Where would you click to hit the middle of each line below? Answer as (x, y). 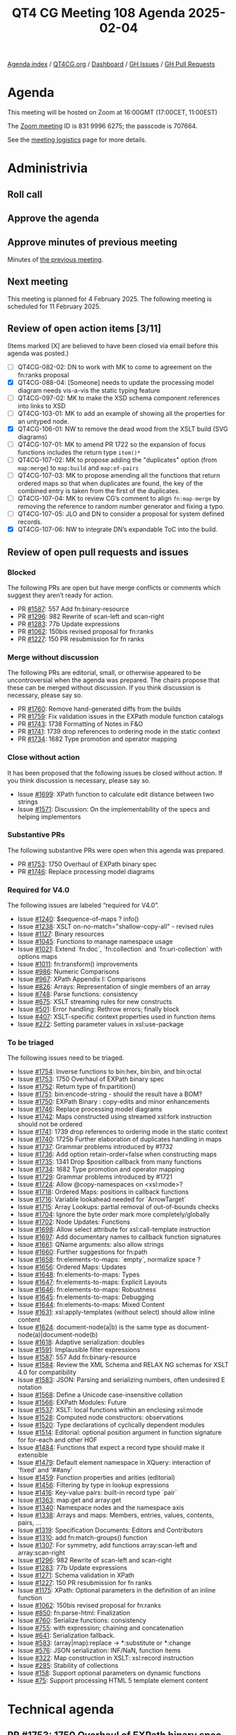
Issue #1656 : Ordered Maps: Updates (72, 1267)
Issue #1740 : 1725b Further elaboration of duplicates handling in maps (119, 1139)
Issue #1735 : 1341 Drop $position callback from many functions (110, 1162)
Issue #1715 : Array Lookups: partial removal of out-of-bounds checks (118, 1207)
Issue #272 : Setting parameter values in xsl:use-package (101, 1025)
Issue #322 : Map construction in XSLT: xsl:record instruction (106, 1658)
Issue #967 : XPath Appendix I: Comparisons (82, 979)
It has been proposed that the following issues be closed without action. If (115, 773)
